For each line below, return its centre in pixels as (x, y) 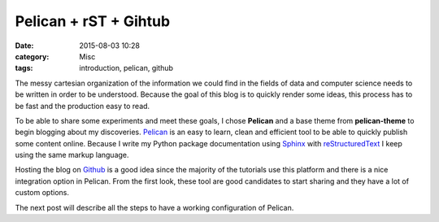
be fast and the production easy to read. (83, 106)
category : (32, 56)
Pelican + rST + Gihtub (93, 21)
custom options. (42, 193)
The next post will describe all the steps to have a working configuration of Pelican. (154, 207)
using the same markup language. (72, 155)
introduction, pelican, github (126, 68)
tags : (24, 68)
